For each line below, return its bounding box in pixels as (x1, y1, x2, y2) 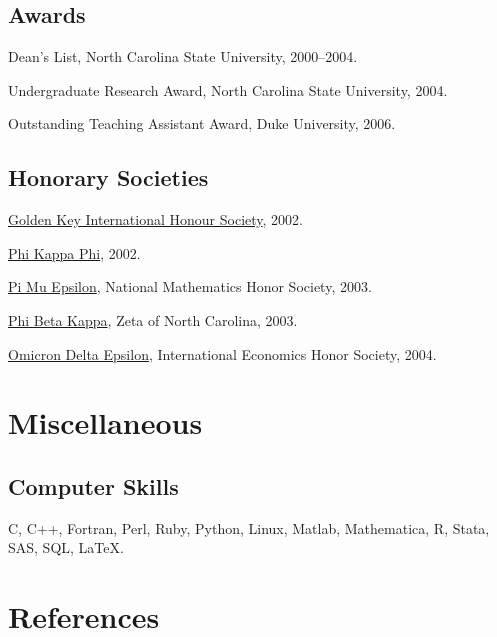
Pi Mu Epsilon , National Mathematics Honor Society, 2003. (8, 276, 372, 297)
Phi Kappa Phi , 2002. (8, 242, 141, 263)
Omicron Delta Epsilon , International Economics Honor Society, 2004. (8, 343, 437, 364)
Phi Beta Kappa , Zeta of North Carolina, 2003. (8, 309, 298, 330)
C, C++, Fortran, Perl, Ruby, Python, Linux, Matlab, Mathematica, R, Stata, (8, 517, 490, 538)
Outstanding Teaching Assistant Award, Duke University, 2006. (8, 113, 396, 134)
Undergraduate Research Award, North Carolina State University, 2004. (8, 79, 448, 100)
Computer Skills (8, 470, 179, 501)
